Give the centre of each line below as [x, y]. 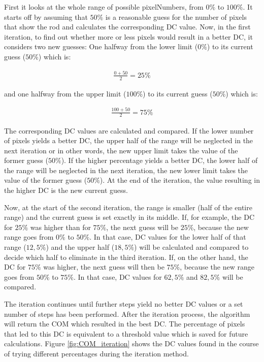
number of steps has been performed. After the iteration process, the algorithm [127, 314]
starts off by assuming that [46, 17]
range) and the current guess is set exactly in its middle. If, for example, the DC [129, 217]
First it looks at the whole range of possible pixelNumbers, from [104, 7]
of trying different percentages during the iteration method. [96, 353]
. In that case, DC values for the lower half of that [168, 237]
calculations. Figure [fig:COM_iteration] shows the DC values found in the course [131, 343]
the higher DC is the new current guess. [66, 190]
